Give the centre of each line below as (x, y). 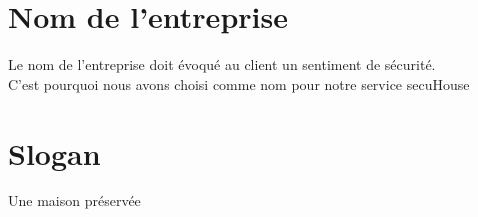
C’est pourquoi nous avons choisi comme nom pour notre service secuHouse (239, 83)
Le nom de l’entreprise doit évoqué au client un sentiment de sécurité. (222, 64)
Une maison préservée (74, 200)
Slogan (54, 152)
